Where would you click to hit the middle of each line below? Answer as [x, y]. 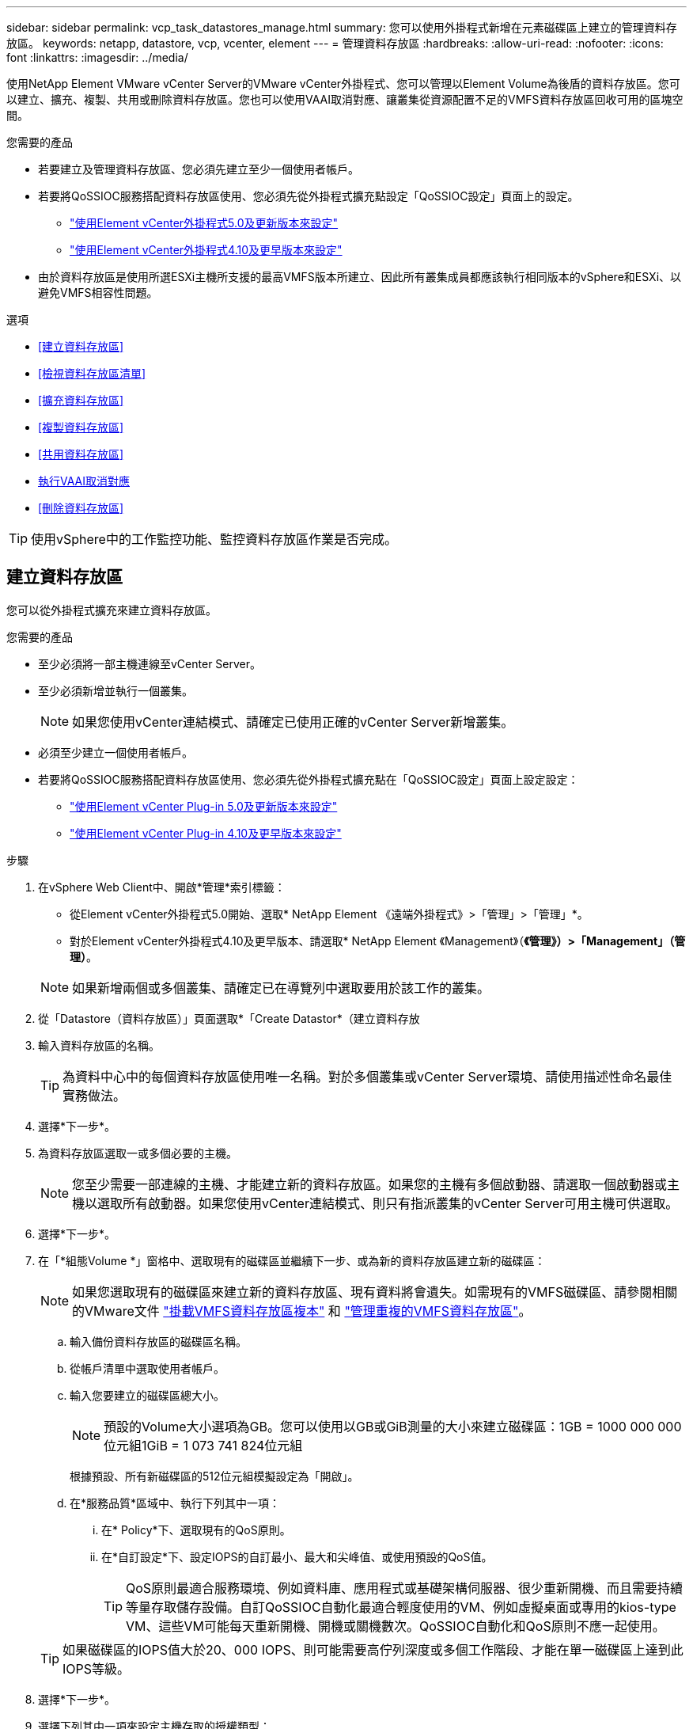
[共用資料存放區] [81, 454]
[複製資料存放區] [81, 427]
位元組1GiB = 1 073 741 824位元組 [203, 1445]
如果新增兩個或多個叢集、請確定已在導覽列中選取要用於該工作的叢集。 [281, 988]
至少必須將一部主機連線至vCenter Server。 [150, 663]
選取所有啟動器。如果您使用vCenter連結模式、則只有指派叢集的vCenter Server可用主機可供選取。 [388, 1203]
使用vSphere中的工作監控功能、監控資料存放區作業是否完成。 [214, 539]
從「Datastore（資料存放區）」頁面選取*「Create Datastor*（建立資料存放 [229, 1018]
